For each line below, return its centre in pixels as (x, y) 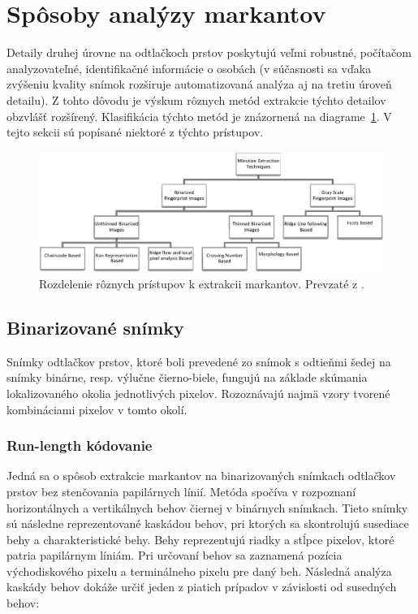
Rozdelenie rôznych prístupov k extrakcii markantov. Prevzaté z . (202, 283)
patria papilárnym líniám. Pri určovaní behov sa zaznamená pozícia (175, 555)
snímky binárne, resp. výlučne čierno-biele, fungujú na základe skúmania (187, 377)
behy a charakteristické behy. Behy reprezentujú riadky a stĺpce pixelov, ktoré (200, 539)
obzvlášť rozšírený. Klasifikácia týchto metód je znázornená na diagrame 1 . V (199, 116)
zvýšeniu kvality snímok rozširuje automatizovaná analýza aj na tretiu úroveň (199, 84)
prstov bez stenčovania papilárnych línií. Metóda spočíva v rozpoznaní (181, 491)
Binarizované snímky (95, 327)
